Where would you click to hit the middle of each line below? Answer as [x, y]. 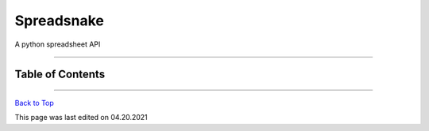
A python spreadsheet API [58, 44]
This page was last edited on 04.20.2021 [81, 118]
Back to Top [35, 103]
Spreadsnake [60, 21]
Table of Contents [60, 75]
